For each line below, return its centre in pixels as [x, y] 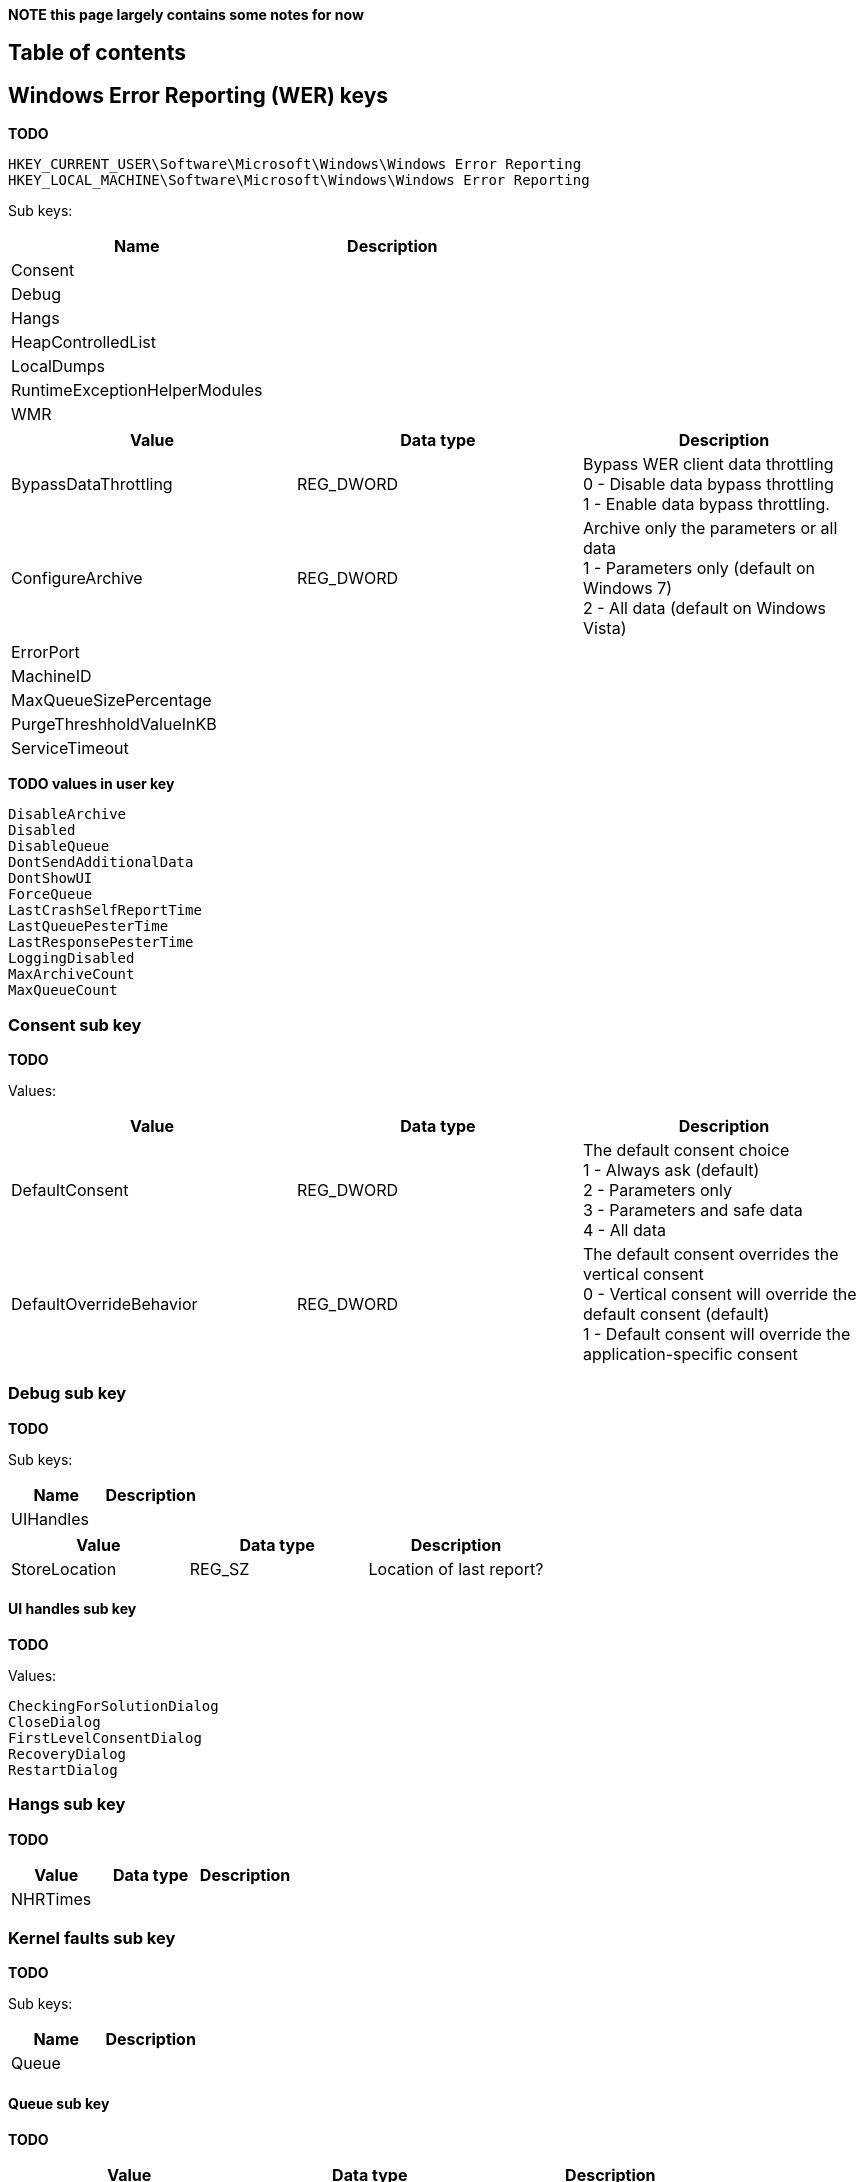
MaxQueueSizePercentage [111, 700]
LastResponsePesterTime [101, 942]
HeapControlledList [83, 342]
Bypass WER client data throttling [708, 464]
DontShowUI [50, 878]
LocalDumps [58, 366]
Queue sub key [59, 2104]
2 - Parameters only [657, 1190]
